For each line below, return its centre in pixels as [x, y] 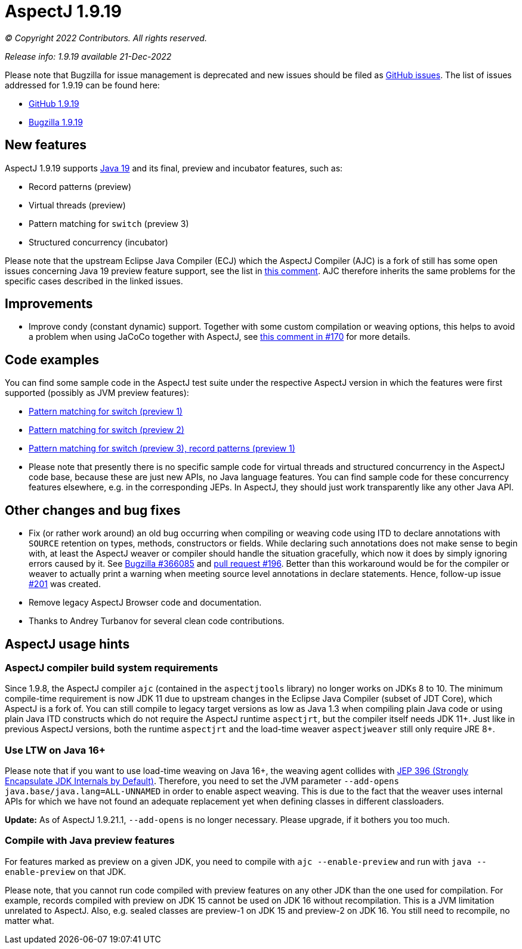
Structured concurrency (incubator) [98, 242]
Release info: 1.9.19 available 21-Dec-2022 [88, 56]
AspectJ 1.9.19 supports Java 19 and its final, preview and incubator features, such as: [174, 168]
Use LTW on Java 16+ [55, 750]
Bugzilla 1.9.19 [56, 122]
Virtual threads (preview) [77, 205]
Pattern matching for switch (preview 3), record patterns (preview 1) [162, 449]
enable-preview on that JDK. [66, 871]
